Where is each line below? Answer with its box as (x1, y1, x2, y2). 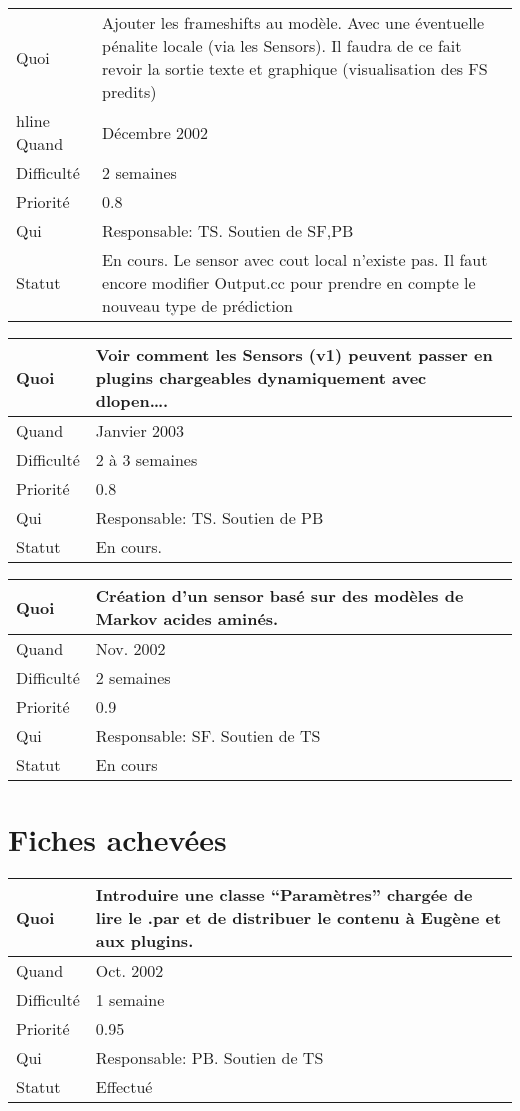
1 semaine (95, 988, 165, 1012)
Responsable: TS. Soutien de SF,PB (102, 219, 354, 242)
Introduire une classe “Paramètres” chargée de (95, 883, 473, 907)
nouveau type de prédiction (102, 294, 293, 317)
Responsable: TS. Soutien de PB (95, 506, 324, 529)
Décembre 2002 (102, 120, 209, 144)
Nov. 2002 (95, 637, 166, 660)
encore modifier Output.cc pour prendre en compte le (102, 271, 476, 294)
